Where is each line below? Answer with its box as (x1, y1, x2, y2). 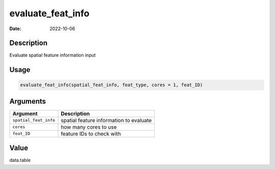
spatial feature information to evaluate (61, 116, 152, 124)
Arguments (9, 97, 46, 106)
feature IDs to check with (61, 130, 121, 137)
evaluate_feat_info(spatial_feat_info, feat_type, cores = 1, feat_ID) (20, 82, 203, 88)
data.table (9, 157, 31, 163)
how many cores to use (61, 123, 117, 130)
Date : (9, 26, 21, 32)
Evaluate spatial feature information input (9, 52, 96, 58)
